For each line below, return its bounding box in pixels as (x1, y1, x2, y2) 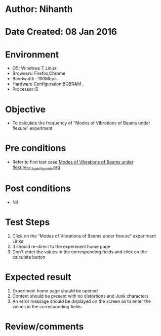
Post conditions (5, 183, 71, 194)
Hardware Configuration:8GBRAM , (12, 81, 84, 87)
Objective (5, 104, 46, 115)
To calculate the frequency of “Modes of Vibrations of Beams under (12, 120, 151, 126)
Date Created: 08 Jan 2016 (5, 26, 117, 38)
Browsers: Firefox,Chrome (12, 70, 66, 76)
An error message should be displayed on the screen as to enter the (12, 298, 151, 304)
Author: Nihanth (5, 3, 73, 15)
